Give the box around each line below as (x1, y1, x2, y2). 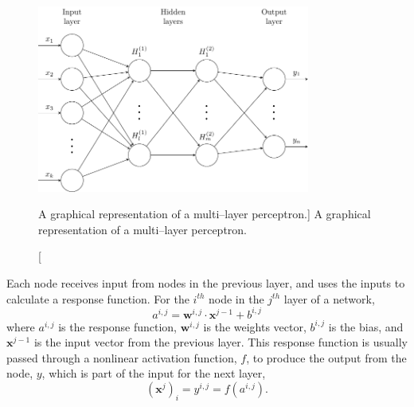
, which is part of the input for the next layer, (41, 365, 266, 382)
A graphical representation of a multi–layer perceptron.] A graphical (38, 205, 371, 222)
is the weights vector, (203, 318, 307, 335)
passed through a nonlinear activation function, (6, 349, 237, 366)
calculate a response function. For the (6, 290, 189, 307)
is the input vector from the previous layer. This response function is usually (33, 334, 408, 350)
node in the (209, 290, 264, 307)
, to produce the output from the (246, 349, 407, 366)
